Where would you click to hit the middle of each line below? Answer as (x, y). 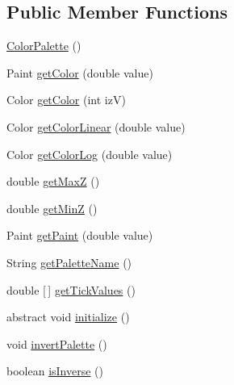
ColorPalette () (44, 46)
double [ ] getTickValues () (71, 289)
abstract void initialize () (68, 317)
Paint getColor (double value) (80, 72)
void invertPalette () (57, 343)
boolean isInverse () (55, 371)
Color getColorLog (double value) (90, 154)
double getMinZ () (52, 208)
